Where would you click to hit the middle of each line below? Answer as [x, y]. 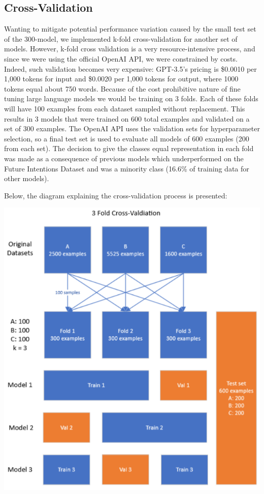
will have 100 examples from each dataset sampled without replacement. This [125, 108]
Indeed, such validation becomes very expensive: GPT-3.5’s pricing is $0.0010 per [130, 68]
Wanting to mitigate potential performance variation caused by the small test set [130, 29]
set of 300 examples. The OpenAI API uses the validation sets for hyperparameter [132, 128]
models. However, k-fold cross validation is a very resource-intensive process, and [130, 49]
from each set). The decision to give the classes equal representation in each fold [129, 148]
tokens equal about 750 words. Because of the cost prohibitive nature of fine [122, 88]
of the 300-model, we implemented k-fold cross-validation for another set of [121, 38]
